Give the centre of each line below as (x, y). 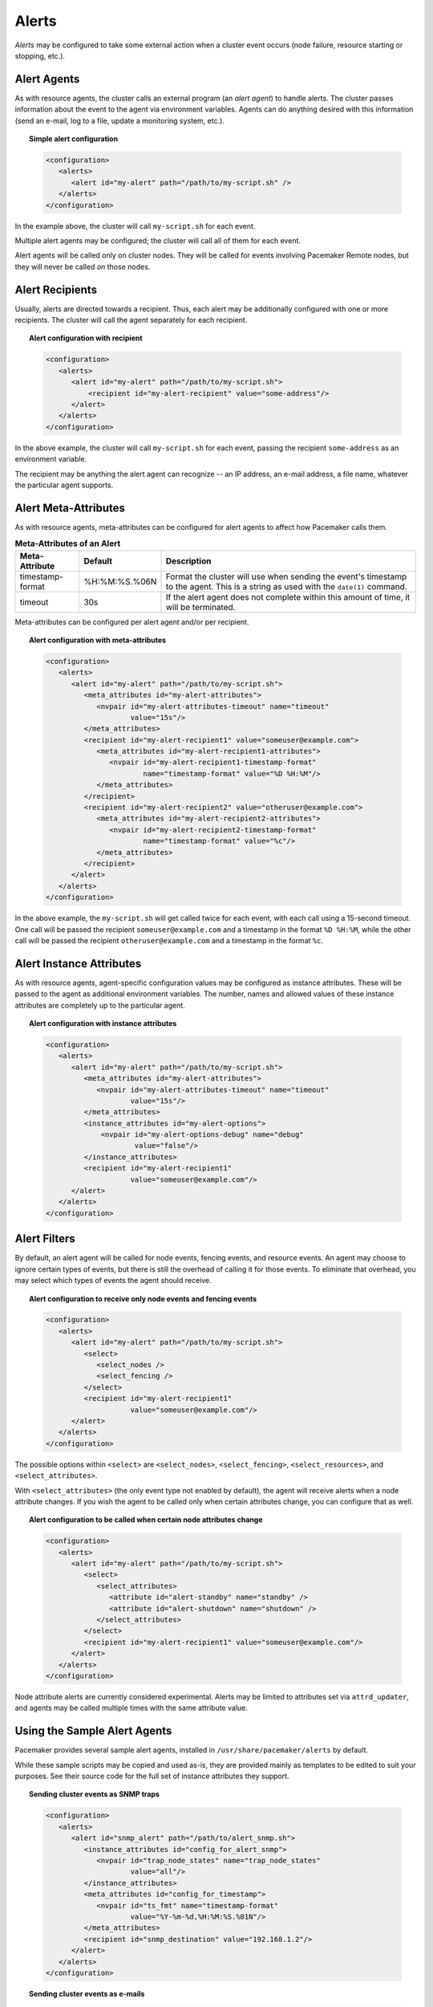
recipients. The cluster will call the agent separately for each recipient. (131, 320)
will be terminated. (200, 607)
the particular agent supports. (64, 485)
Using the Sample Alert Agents (93, 1731)
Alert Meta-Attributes (70, 508)
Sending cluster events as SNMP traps (95, 1794)
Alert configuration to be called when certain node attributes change (146, 1520)
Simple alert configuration (74, 139)
